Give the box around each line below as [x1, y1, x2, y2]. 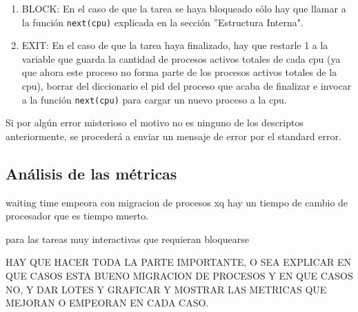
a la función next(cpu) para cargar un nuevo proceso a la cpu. [21, 92, 287, 106]
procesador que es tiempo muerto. [6, 208, 149, 223]
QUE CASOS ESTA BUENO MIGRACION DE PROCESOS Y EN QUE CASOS [6, 269, 353, 283]
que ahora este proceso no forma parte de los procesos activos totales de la [21, 65, 337, 79]
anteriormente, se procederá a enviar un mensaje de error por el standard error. [6, 128, 341, 143]
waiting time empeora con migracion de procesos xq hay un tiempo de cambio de [6, 195, 348, 209]
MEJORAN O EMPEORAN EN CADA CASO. [6, 295, 209, 310]
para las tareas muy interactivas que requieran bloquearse [6, 231, 249, 246]
